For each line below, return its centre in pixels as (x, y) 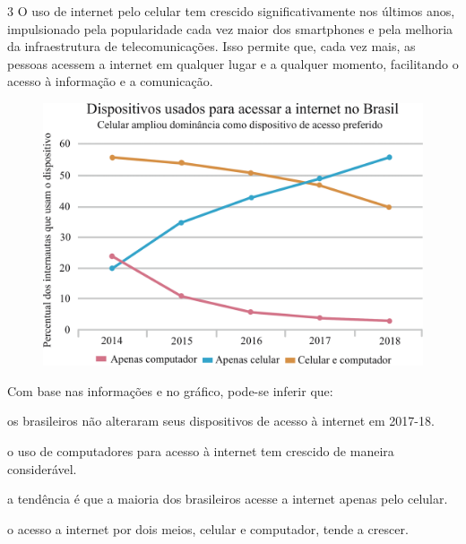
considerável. (42, 468)
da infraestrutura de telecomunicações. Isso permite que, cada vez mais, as (211, 46)
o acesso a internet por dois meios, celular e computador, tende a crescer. (208, 528)
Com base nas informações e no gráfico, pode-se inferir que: (170, 390)
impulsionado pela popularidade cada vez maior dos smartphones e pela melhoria (230, 28)
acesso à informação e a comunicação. (110, 81)
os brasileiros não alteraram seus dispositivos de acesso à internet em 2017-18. (221, 421)
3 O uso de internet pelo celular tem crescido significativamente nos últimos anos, (231, 11)
